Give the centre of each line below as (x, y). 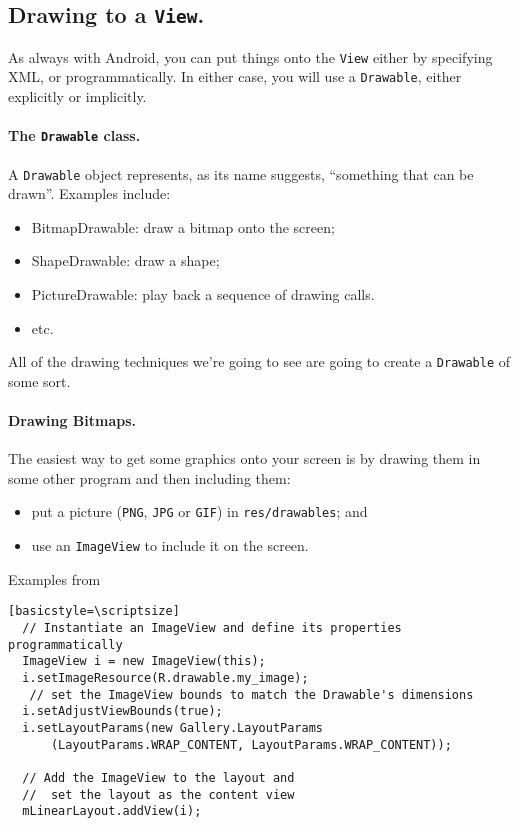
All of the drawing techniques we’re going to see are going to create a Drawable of (259, 361)
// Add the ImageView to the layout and (158, 777)
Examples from (54, 578)
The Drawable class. (74, 135)
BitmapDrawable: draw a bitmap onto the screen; (183, 226)
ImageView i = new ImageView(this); (144, 661)
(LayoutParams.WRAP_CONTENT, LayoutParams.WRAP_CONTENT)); (251, 744)
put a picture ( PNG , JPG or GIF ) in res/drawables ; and (199, 511)
